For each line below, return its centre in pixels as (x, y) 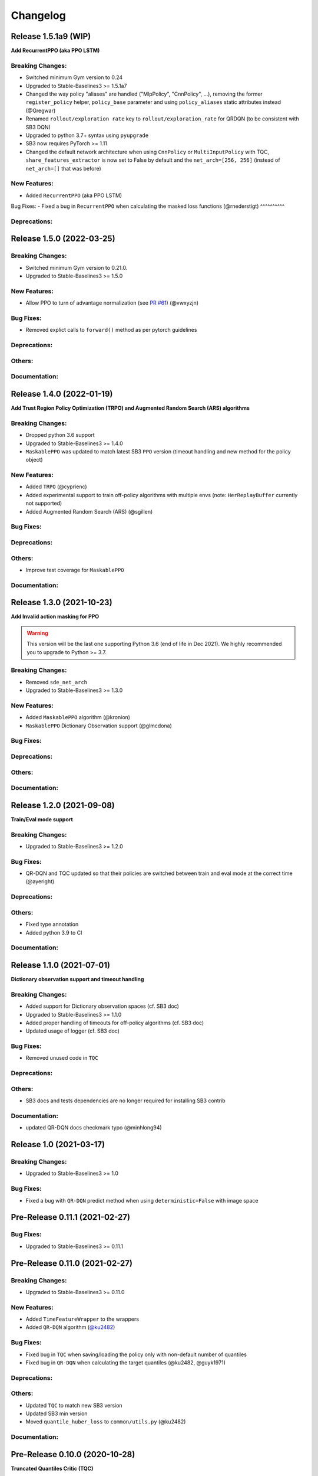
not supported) (44, 503)
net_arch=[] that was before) (63, 168)
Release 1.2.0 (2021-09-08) (63, 805)
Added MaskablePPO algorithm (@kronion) (78, 717)
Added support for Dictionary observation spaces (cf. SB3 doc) (102, 1006)
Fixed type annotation (52, 925)
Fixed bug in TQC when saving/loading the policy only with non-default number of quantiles (136, 1354)
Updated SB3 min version (57, 1413)
